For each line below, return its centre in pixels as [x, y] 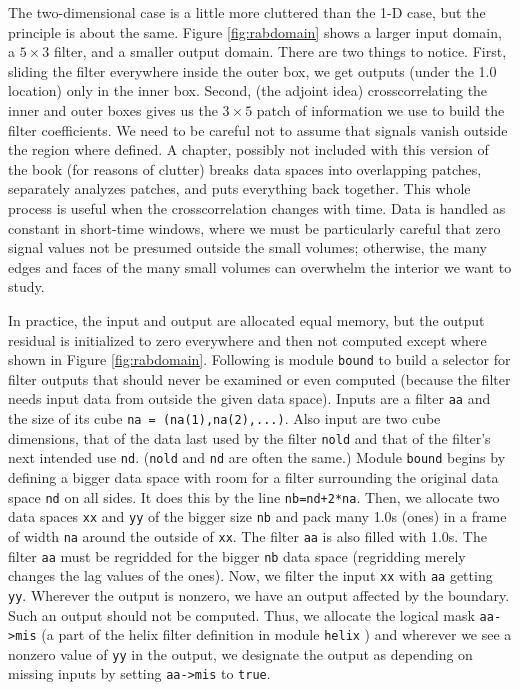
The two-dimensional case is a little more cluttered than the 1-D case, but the [247, 12]
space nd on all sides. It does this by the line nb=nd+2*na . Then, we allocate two [254, 496]
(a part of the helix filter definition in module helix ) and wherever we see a [276, 634]
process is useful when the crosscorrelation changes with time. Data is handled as [257, 207]
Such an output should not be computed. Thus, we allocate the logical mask [241, 614]
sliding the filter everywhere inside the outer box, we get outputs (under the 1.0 [252, 70]
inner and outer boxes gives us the [113, 109]
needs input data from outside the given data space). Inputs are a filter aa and [249, 398]
